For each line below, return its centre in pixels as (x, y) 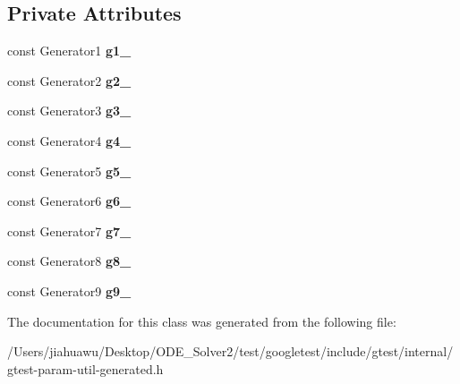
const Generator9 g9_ (69, 290)
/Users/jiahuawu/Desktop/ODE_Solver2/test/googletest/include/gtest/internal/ (230, 351)
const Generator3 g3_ (69, 111)
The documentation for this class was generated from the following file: (202, 321)
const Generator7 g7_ (69, 230)
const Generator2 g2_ (69, 80)
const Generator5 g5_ (69, 171)
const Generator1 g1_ (69, 51)
